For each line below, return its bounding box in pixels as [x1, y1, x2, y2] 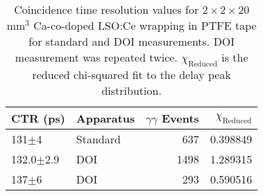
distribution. [101, 82, 162, 99]
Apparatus [76, 110, 135, 127]
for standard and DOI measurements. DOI [28, 33, 235, 49]
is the [221, 49, 248, 65]
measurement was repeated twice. [15, 49, 178, 65]
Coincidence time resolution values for [14, 1, 199, 17]
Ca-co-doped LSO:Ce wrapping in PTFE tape [33, 17, 257, 33]
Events [162, 110, 199, 127]
